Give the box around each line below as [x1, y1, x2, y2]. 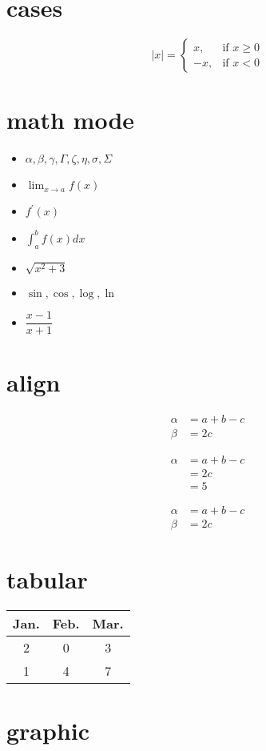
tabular [6, 562, 88, 595]
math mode [6, 103, 135, 136]
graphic [6, 714, 90, 746]
